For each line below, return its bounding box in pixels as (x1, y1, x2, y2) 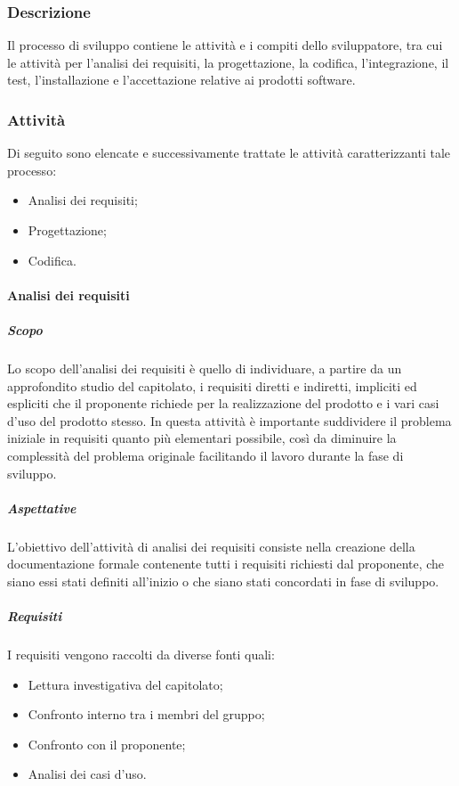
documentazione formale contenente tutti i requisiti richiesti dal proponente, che (7, 554, 445, 573)
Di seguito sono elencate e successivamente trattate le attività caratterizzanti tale (7, 143, 450, 162)
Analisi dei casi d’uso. (28, 765, 147, 783)
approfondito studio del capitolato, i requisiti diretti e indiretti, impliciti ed (7, 376, 417, 395)
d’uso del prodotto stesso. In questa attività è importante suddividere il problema (7, 411, 452, 430)
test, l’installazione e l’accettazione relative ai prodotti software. (7, 70, 356, 89)
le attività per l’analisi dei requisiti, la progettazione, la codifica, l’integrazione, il (7, 53, 449, 71)
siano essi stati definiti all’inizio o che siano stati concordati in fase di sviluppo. (7, 571, 439, 590)
